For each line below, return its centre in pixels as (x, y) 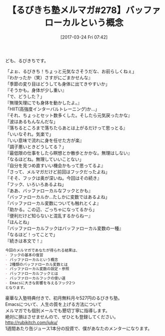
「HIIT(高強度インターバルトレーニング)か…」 (52, 109)
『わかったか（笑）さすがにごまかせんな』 (49, 77)
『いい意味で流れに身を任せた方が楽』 (44, 140)
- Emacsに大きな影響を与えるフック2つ (40, 283)
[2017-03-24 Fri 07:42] (84, 37)
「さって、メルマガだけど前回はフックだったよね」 (57, 172)
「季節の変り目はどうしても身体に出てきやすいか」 (57, 84)
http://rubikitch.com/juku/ (31, 322)
